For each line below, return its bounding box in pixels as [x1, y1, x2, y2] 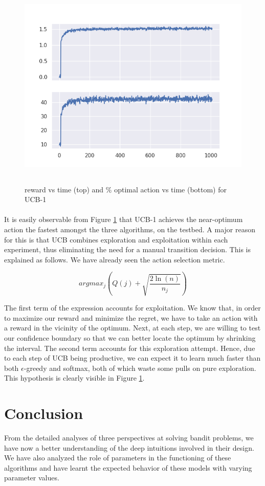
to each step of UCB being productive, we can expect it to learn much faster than [4, 352, 261, 363]
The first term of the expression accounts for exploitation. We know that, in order [4, 302, 261, 313]
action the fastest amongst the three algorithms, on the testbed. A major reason [4, 224, 255, 234]
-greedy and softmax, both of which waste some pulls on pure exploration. [24, 362, 256, 373]
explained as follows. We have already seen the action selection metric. [4, 254, 225, 264]
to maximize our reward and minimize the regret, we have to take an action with [4, 312, 258, 323]
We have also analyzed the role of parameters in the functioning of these [4, 452, 231, 463]
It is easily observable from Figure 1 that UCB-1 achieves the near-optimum [4, 214, 243, 225]
